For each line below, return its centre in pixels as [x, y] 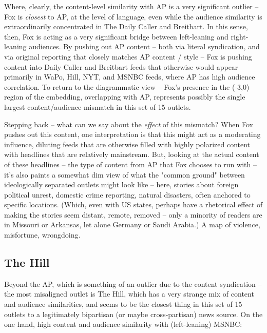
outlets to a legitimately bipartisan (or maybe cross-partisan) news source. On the [133, 314]
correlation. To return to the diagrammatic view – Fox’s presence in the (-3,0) [127, 86]
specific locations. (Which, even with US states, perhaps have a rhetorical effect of [133, 204]
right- [240, 36]
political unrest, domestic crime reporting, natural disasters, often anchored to [127, 194]
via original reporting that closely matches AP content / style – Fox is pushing [128, 56]
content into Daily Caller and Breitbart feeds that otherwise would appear [121, 66]
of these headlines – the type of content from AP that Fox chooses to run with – [130, 164]
